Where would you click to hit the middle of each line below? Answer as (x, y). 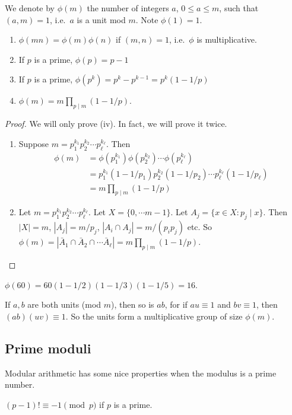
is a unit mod (101, 19)
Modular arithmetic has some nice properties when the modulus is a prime (141, 373)
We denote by (30, 8)
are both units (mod (64, 304)
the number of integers (128, 8)
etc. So (199, 227)
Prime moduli (48, 348)
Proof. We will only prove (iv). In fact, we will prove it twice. (116, 124)
